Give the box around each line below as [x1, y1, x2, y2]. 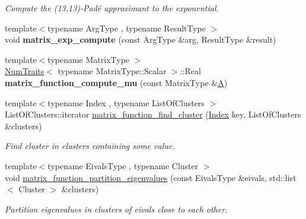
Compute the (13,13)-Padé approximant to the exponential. [5, 2, 219, 14]
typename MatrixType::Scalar [58, 65, 167, 77]
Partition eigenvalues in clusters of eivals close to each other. [5, 202, 228, 215]
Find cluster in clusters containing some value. [5, 139, 175, 152]
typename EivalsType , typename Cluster [47, 159, 199, 172]
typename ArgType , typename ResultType [47, 21, 206, 34]
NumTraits [5, 65, 44, 77]
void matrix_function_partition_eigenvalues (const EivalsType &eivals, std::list [5, 171, 297, 183]
